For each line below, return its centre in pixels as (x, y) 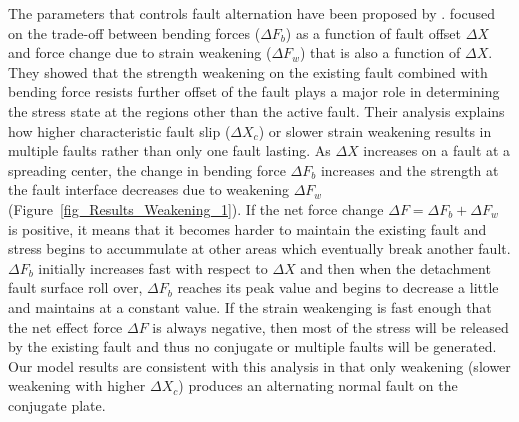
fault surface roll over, (75, 287)
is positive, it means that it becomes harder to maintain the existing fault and (247, 228)
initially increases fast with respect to (153, 267)
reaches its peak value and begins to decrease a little (338, 287)
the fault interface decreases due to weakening (148, 189)
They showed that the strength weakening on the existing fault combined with (248, 71)
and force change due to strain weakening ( (140, 52)
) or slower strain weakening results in (375, 130)
